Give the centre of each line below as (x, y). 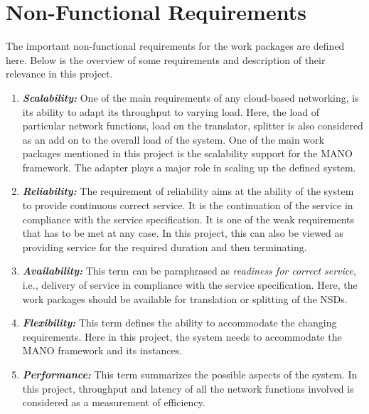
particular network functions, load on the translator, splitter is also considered (193, 126)
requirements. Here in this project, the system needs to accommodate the (182, 336)
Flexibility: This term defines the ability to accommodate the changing (180, 323)
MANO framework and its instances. (102, 350)
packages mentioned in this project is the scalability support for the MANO (187, 153)
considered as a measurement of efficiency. (114, 402)
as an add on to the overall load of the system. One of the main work (173, 139)
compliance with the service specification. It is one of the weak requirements (188, 219)
